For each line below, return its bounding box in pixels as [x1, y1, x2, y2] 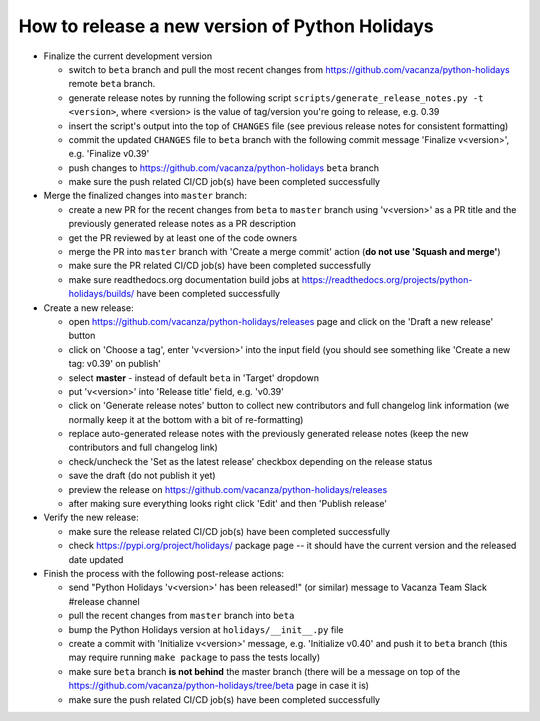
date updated [68, 553, 124, 565]
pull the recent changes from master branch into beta [68, 610, 295, 622]
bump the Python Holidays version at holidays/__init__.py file [68, 623, 344, 635]
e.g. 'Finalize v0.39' [68, 148, 150, 160]
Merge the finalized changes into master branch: [43, 190, 247, 202]
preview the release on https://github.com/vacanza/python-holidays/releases [68, 483, 388, 495]
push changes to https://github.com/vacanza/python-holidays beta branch [68, 161, 380, 174]
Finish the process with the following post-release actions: [43, 568, 285, 579]
